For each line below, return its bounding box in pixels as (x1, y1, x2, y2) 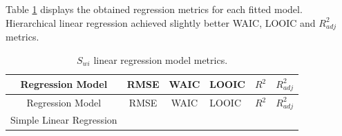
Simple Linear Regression (10, 113, 117, 127)
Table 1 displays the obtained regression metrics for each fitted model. (6, 2, 303, 16)
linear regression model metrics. (93, 52, 228, 67)
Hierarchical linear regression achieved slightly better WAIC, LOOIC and (6, 15, 316, 30)
